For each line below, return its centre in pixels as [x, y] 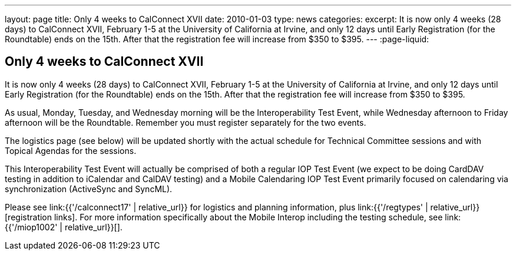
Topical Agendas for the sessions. [71, 150]
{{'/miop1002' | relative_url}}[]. [64, 227]
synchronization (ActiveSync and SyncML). [89, 189]
